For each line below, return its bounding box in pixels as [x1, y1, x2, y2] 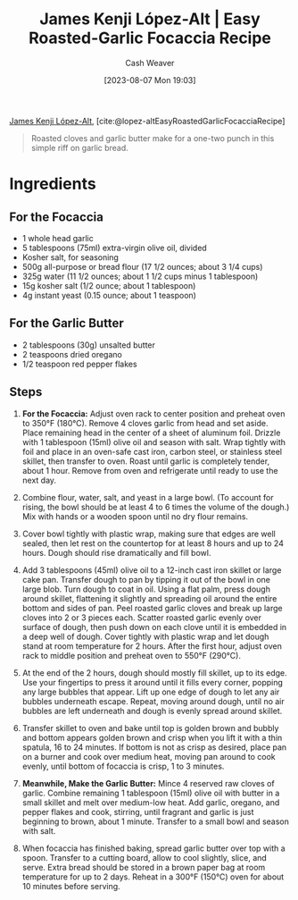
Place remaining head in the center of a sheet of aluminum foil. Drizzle [21, 427, 281, 438]
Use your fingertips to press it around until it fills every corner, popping [21, 677, 284, 687]
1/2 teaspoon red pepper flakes [21, 358, 137, 369]
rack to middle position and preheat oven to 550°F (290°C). [21, 650, 241, 660]
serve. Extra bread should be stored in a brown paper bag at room [21, 862, 266, 872]
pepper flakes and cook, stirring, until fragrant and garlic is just [21, 806, 254, 817]
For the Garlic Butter [9, 315, 124, 331]
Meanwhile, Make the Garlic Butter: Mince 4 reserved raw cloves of [21, 778, 275, 788]
